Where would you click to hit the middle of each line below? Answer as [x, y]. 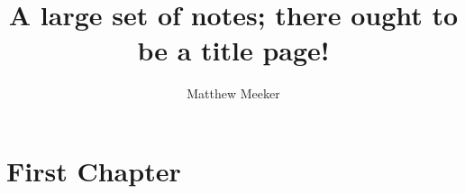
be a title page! [233, 50]
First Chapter [94, 170]
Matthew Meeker [233, 93]
